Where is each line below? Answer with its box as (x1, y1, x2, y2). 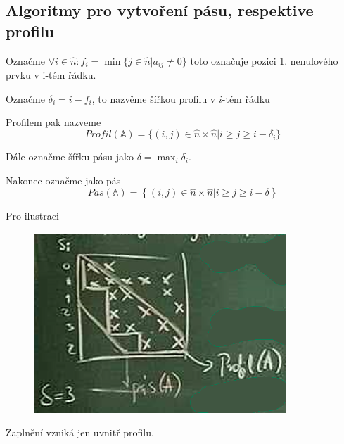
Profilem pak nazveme (6, 115, 101, 129)
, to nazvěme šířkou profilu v (91, 91, 216, 106)
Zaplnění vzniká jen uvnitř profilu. (6, 425, 154, 440)
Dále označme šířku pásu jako (6, 149, 134, 164)
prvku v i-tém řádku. (6, 68, 96, 82)
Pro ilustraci (6, 208, 59, 223)
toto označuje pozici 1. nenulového (190, 53, 338, 68)
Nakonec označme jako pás (6, 172, 121, 187)
